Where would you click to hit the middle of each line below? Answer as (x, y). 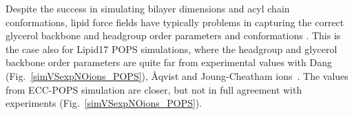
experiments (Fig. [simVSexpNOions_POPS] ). (104, 103)
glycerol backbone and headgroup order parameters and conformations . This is (173, 35)
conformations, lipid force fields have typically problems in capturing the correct (175, 22)
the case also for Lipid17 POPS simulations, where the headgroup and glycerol (171, 49)
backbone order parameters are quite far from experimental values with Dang (169, 62)
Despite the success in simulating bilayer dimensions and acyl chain (148, 8)
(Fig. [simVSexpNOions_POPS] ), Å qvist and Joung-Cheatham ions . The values (177, 75)
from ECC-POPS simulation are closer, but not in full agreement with (154, 89)
